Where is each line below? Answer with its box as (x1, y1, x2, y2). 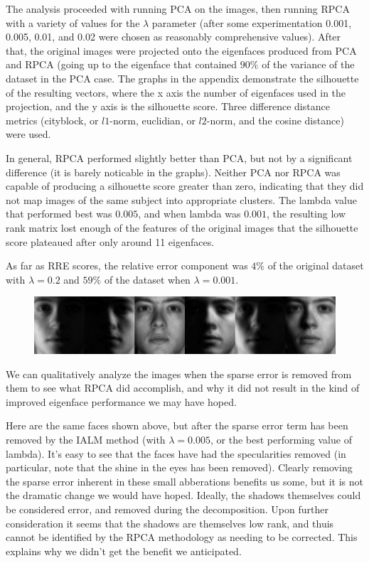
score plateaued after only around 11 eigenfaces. (6, 234, 215, 249)
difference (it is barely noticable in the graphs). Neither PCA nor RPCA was (6, 164, 341, 179)
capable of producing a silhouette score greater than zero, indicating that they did (6, 178, 364, 193)
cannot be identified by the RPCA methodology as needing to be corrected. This (6, 530, 358, 545)
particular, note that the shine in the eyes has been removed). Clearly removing (6, 460, 353, 475)
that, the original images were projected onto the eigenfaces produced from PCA (6, 43, 357, 58)
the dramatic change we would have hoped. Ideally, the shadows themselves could (6, 488, 361, 503)
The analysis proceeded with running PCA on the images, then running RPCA (6, 1, 350, 16)
